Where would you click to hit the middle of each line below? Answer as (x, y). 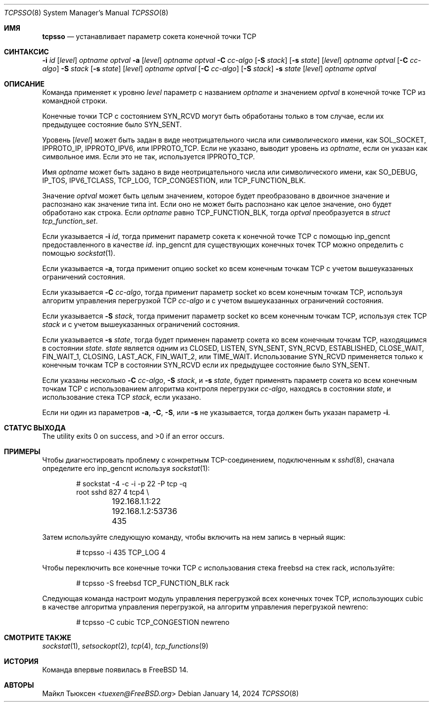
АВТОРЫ (19, 685)
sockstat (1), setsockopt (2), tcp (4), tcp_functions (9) (125, 646)
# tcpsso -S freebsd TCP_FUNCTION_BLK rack (153, 583)
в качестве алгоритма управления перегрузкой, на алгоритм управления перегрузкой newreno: (205, 607)
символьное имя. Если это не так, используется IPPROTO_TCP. (149, 157)
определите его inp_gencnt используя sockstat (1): (126, 468)
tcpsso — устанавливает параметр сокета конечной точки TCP (149, 36)
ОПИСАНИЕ (24, 84)
